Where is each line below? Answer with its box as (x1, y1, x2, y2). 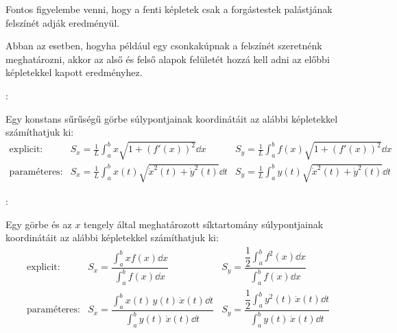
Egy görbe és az (5, 217, 72, 231)
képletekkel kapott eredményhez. (5, 65, 143, 79)
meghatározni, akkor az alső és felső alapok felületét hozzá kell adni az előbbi (5, 51, 330, 66)
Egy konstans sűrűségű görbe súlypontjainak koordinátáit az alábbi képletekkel (5, 111, 338, 125)
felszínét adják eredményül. (5, 15, 120, 29)
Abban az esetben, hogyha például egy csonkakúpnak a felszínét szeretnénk (5, 38, 322, 53)
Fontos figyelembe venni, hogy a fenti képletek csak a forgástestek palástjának (5, 2, 333, 16)
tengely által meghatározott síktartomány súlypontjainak (84, 217, 324, 231)
